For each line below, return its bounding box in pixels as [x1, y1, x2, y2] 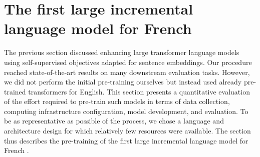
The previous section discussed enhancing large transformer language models [4, 47, 239, 57]
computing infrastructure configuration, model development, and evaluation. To [4, 105, 248, 116]
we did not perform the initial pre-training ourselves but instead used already [4, 76, 242, 87]
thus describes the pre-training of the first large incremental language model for [4, 135, 248, 145]
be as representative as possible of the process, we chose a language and [4, 115, 224, 126]
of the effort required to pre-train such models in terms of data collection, [4, 96, 230, 106]
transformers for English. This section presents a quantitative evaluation [28, 86, 250, 96]
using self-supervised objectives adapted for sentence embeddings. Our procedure [4, 56, 252, 67]
